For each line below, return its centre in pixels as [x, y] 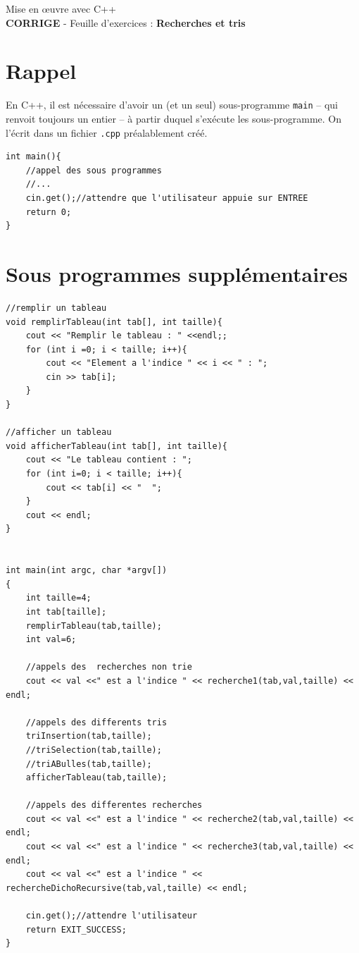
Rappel [41, 71]
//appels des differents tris [96, 722]
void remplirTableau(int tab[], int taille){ [114, 322]
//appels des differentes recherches [114, 805]
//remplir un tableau [56, 308]
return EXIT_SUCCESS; [76, 929]
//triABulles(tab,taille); [89, 764]
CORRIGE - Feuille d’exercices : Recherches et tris [126, 22]
